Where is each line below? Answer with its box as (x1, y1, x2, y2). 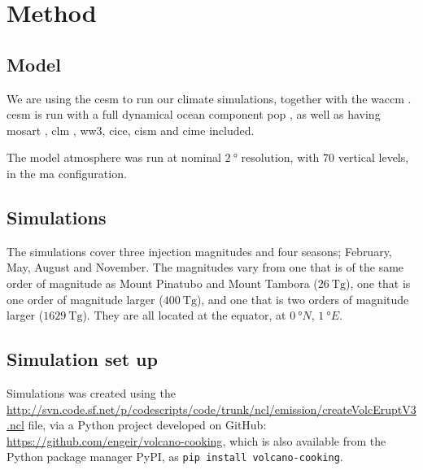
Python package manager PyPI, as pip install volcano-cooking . (7, 448, 343, 465)
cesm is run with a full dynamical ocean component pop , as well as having (7, 106, 381, 123)
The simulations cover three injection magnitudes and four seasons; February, (7, 242, 392, 259)
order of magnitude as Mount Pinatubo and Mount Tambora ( (7, 274, 318, 291)
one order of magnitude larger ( (7, 290, 164, 307)
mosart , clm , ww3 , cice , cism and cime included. (7, 121, 255, 138)
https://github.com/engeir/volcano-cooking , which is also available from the (7, 432, 386, 449)
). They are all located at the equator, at (82, 307, 286, 324)
